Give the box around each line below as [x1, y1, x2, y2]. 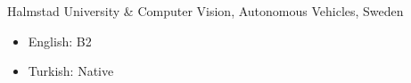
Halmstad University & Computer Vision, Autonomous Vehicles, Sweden [7, 2, 404, 20]
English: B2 [28, 31, 92, 50]
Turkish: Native [28, 62, 114, 80]
